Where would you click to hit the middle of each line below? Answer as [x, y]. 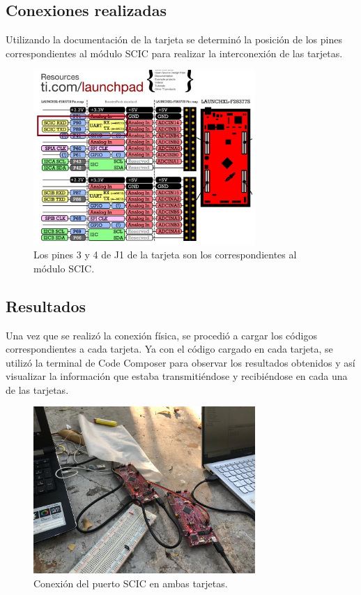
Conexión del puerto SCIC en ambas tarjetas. [131, 583]
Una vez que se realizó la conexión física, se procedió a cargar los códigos [161, 335]
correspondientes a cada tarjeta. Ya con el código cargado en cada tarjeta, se [169, 349]
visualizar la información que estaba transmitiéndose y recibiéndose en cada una [177, 376]
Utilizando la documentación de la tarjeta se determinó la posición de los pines [174, 39]
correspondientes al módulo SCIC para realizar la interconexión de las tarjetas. [174, 53]
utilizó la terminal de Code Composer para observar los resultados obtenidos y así [180, 362]
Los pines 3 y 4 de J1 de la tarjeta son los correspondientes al [165, 255]
